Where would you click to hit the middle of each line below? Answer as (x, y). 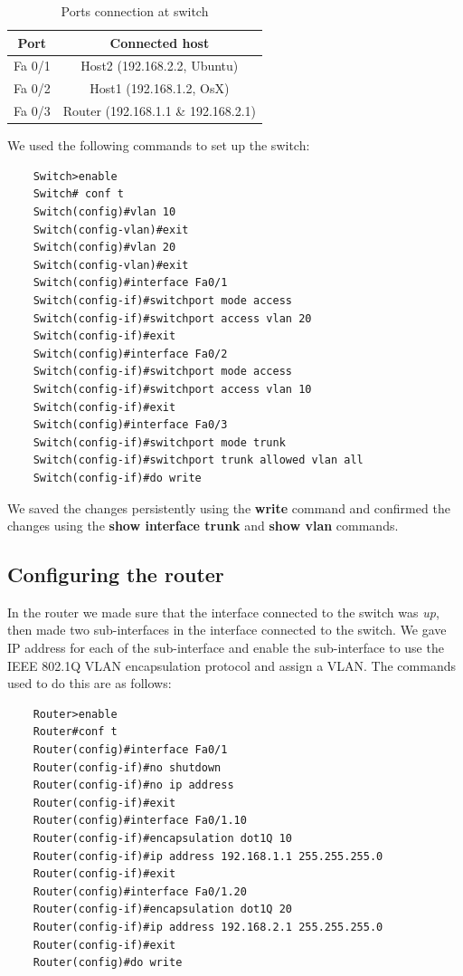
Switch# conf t (78, 194)
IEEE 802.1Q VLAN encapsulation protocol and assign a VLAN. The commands (231, 665)
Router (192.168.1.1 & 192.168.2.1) (160, 111)
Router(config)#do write (108, 963)
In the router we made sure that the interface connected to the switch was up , (223, 612)
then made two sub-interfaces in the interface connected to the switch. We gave (227, 630)
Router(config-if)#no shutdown (127, 767)
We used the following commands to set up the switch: (159, 145)
